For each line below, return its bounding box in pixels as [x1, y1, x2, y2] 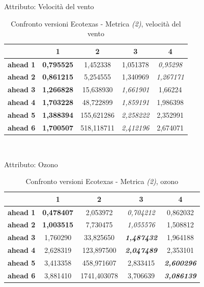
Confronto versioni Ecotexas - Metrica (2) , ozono [25, 176, 179, 187]
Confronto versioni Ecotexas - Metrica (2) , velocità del [11, 18, 181, 29]
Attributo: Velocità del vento [4, 1, 94, 11]
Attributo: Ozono [4, 159, 58, 169]
